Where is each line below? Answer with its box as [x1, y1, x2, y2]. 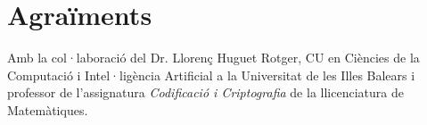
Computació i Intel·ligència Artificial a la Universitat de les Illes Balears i [7, 65, 415, 84]
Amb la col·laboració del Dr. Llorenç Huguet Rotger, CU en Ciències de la [7, 48, 420, 67]
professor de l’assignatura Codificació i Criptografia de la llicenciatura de [7, 83, 404, 102]
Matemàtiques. [7, 100, 88, 119]
